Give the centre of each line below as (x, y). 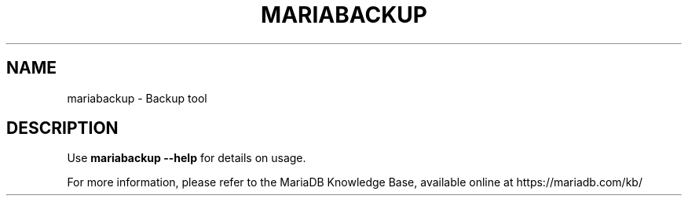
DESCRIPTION (62, 128)
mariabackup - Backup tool (137, 98)
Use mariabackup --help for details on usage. (187, 158)
